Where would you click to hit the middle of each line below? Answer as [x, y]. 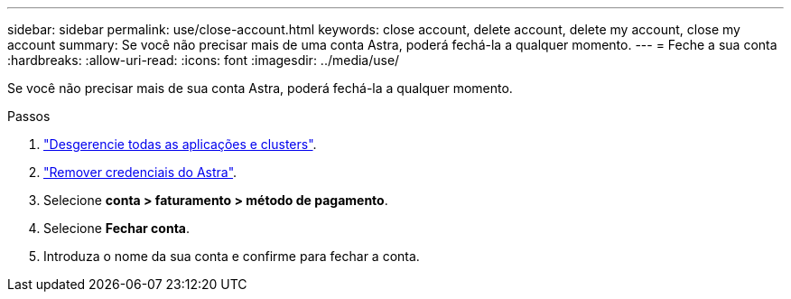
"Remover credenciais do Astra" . [140, 172]
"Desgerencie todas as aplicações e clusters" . [180, 144]
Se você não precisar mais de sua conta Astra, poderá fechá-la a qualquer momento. [260, 88]
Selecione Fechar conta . [117, 228]
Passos [29, 116]
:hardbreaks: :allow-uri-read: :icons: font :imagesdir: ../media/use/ [204, 60]
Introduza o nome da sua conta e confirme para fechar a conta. [232, 256]
